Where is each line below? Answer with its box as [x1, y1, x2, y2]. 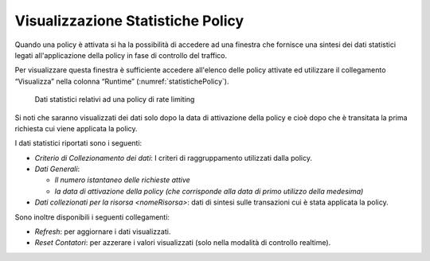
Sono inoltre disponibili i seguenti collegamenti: [14, 212, 170, 222]
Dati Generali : [34, 164, 80, 174]
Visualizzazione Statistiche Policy [14, 12, 244, 29]
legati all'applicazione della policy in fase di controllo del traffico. [14, 50, 228, 60]
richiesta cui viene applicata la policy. [14, 123, 139, 133]
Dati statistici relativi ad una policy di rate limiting [34, 95, 195, 104]
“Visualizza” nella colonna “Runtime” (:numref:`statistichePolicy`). [14, 76, 229, 86]
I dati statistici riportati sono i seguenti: [14, 138, 143, 148]
